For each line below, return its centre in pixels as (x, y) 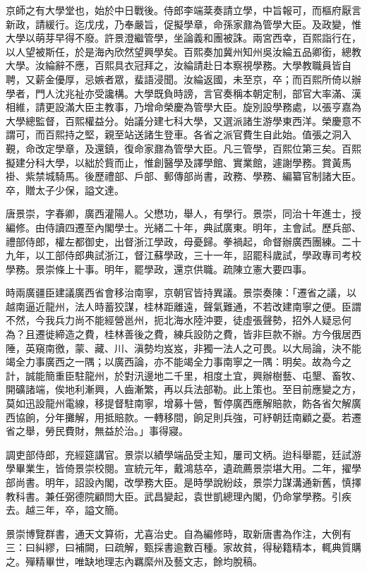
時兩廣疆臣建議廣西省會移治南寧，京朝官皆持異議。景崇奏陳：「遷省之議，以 (181, 292)
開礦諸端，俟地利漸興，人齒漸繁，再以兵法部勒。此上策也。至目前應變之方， (183, 389)
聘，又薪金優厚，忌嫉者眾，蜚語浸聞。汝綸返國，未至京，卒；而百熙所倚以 (179, 79)
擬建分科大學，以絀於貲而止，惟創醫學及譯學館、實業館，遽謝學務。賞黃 (174, 162)
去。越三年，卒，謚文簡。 (65, 510)
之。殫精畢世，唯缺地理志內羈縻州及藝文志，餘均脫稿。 (134, 561)
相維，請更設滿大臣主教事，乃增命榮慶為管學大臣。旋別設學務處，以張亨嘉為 (183, 107)
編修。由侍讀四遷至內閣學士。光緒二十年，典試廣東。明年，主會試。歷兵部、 (183, 227)
